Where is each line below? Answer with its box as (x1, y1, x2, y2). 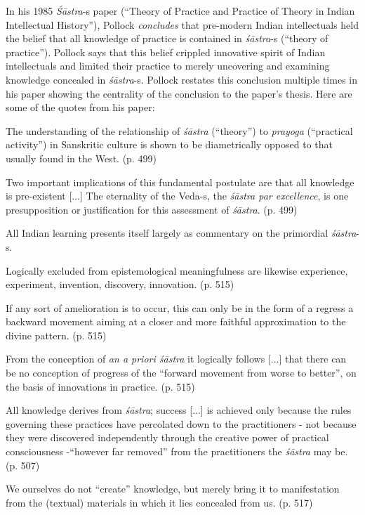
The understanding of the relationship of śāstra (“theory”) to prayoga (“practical (6, 123, 353, 138)
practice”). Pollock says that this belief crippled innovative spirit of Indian (6, 44, 326, 59)
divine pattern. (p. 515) (6, 327, 107, 342)
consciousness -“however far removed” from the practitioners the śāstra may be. (6, 444, 348, 459)
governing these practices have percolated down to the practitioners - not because (6, 416, 357, 431)
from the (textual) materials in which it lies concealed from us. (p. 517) (6, 495, 313, 509)
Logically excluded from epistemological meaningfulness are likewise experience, (6, 263, 348, 278)
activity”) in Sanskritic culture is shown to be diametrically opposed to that (6, 137, 333, 152)
